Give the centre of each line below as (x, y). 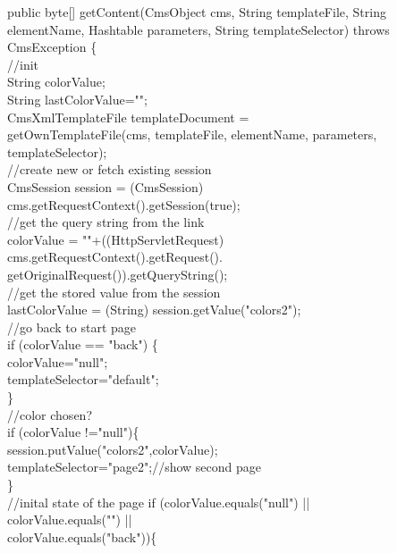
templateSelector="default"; (83, 379)
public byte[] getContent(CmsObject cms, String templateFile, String (197, 12)
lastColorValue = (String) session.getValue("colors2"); (154, 310)
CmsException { (52, 47)
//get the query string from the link (106, 222)
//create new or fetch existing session (110, 169)
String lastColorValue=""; (77, 99)
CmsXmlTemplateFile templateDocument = (128, 117)
